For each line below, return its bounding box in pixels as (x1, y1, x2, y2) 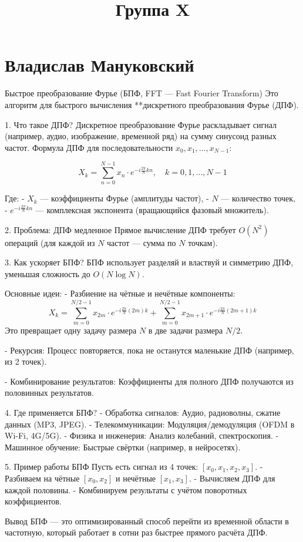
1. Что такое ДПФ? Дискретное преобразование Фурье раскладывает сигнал (5, 118, 277, 130)
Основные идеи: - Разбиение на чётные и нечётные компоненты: (5, 287, 235, 299)
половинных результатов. (5, 386, 94, 399)
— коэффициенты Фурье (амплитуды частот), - (40, 192, 209, 204)
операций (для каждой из (5, 236, 95, 248)
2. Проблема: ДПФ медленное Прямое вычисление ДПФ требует (5, 223, 236, 235)
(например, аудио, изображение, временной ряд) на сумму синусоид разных (5, 130, 277, 142)
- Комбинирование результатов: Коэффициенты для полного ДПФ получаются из (5, 375, 294, 387)
